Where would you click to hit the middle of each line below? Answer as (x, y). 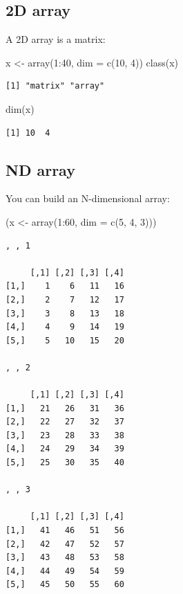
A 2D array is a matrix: (56, 39)
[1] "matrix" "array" (55, 86)
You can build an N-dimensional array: (88, 198)
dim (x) (20, 108)
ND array (40, 169)
